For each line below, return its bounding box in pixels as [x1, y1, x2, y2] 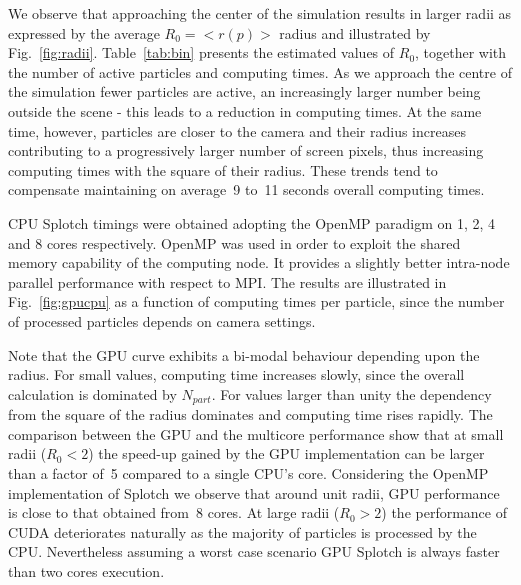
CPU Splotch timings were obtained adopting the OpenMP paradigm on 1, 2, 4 [8, 212, 496, 233]
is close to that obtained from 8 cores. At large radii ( [8, 502, 340, 523]
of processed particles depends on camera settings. [8, 310, 316, 331]
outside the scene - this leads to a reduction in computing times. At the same [8, 100, 482, 121]
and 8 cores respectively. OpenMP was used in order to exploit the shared [8, 232, 461, 253]
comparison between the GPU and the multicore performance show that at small [8, 423, 504, 444]
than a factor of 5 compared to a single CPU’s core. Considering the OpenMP [8, 462, 489, 483]
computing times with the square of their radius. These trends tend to [8, 159, 438, 180]
